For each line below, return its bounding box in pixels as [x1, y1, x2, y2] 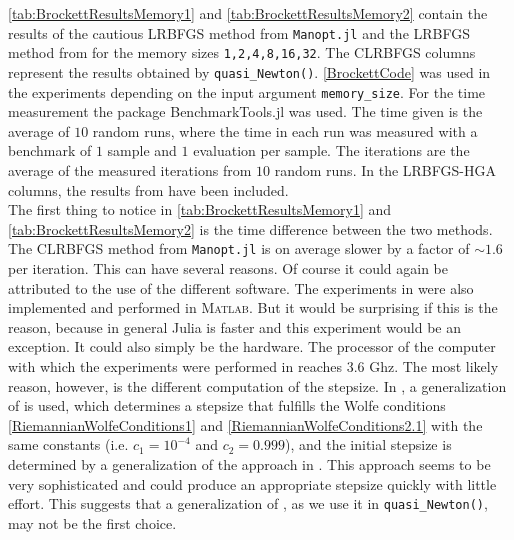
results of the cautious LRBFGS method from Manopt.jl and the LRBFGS [8, 22, 471, 43]
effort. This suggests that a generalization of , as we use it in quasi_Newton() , [8, 493, 488, 514]
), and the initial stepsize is [284, 434, 452, 455]
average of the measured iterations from [8, 160, 252, 180]
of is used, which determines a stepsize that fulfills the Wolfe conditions [8, 395, 446, 416]
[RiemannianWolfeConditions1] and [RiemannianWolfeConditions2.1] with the [8, 414, 483, 435]
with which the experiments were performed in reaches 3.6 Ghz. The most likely [8, 356, 499, 376]
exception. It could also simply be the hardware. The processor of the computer [8, 336, 496, 357]
